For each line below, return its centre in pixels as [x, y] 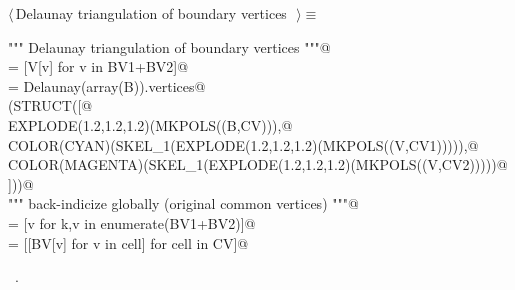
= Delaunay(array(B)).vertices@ [107, 85]
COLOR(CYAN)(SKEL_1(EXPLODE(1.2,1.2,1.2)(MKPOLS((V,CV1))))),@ [243, 144]
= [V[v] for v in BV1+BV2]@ [98, 66]
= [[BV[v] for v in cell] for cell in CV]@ [128, 242]
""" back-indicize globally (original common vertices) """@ [183, 203]
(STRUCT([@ [50, 105]
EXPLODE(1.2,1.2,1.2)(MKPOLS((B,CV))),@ [150, 124]
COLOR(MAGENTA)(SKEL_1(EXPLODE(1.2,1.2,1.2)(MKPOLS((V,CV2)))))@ [258, 164]
